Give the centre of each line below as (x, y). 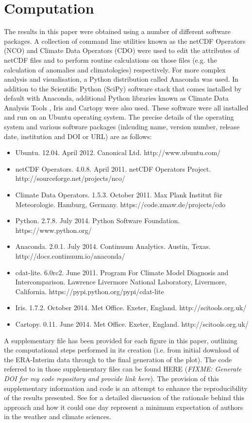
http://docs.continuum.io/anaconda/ (70, 256)
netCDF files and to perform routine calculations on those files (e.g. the (110, 60)
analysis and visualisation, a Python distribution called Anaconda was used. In (121, 79)
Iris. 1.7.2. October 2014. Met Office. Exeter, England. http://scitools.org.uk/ (131, 308)
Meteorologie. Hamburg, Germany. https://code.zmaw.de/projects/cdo (120, 204)
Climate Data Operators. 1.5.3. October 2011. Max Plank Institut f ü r (119, 195)
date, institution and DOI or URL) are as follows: (78, 136)
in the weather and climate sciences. (58, 416)
